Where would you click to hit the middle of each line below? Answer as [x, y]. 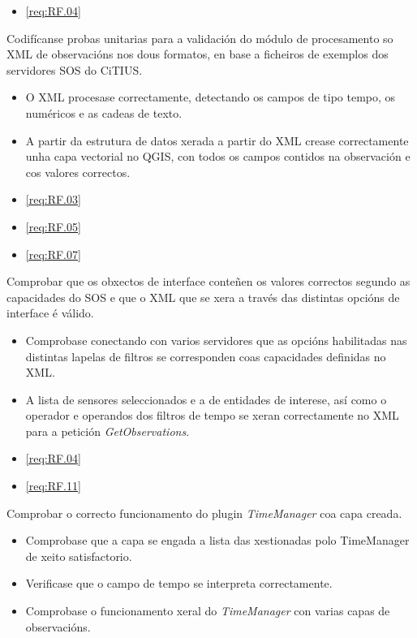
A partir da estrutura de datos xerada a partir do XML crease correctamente [217, 140]
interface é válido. [50, 313]
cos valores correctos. [78, 172]
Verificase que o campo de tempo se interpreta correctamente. [179, 583]
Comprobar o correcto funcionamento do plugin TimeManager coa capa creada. [204, 513]
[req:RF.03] [53, 199]
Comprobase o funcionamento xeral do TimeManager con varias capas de [208, 611]
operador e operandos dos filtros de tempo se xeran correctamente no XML [212, 415]
